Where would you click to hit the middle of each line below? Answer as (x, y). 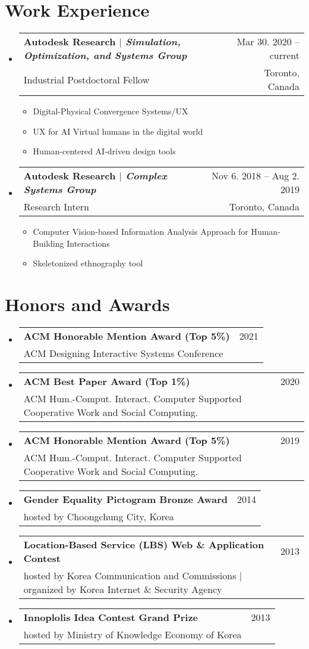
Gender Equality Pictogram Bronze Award (126, 499)
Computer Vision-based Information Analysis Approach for (141, 231)
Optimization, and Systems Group (105, 55)
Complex (146, 175)
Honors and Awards (87, 304)
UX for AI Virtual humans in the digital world (118, 131)
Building (48, 243)
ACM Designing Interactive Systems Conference (123, 353)
